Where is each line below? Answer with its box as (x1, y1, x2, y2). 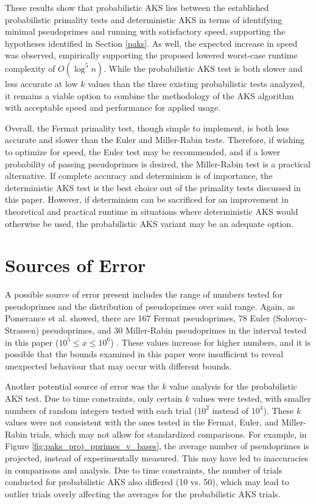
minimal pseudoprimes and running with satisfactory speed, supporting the (5, 25, 286, 38)
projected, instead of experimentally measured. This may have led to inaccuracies (5, 451, 309, 464)
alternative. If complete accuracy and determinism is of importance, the (5, 169, 273, 182)
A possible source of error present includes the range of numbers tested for (5, 288, 283, 301)
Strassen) (5, 324, 40, 336)
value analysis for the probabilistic (169, 380, 298, 393)
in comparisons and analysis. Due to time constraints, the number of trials (5, 463, 283, 476)
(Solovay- (273, 312, 307, 324)
